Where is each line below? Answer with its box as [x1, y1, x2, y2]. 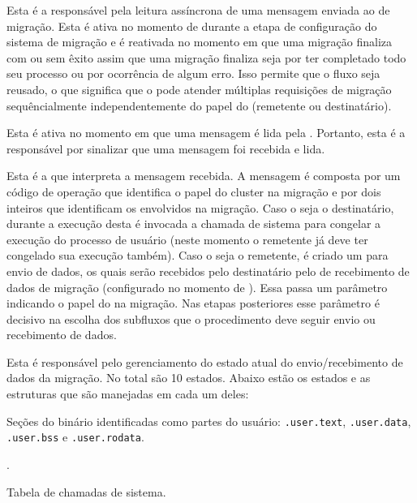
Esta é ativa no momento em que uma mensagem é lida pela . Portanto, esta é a [6, 124, 406, 141]
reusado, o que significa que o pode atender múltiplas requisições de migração [6, 80, 392, 97]
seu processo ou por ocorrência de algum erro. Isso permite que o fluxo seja [6, 65, 380, 82]
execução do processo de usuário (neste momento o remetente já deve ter [6, 230, 368, 247]
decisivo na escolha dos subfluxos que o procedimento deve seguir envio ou [6, 310, 376, 327]
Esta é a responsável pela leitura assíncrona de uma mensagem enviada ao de [6, 2, 390, 18]
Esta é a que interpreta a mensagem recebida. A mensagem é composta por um [6, 167, 401, 184]
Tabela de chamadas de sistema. [6, 483, 166, 500]
